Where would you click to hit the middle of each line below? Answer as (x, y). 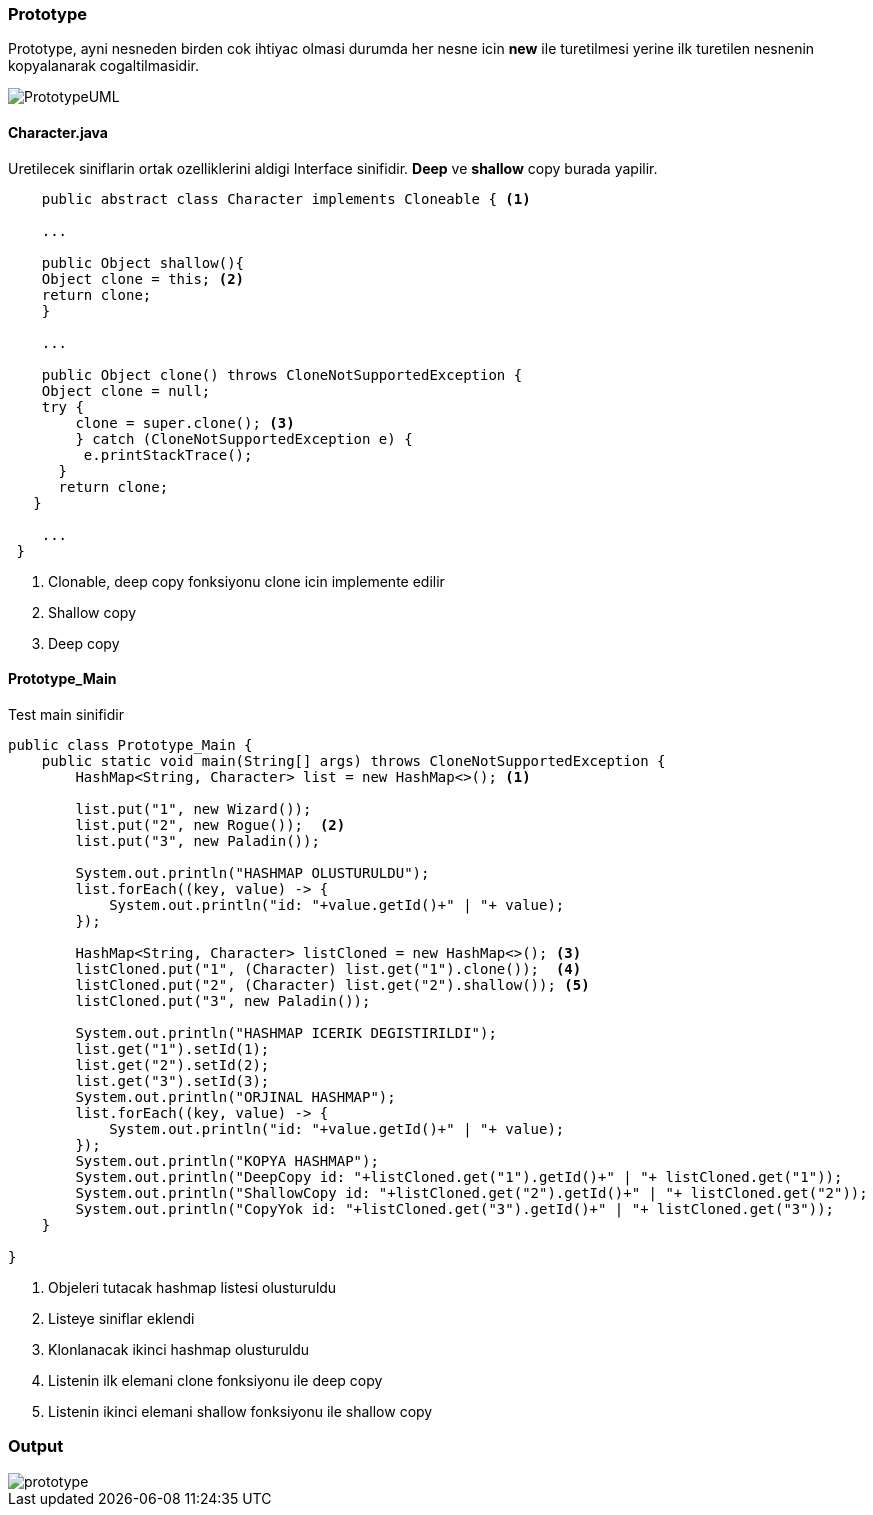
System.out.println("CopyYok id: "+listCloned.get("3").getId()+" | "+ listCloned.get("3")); (455, 1208)
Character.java (58, 132)
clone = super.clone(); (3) (185, 422)
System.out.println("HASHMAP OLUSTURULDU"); (252, 872)
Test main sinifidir (66, 714)
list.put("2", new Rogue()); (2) (210, 824)
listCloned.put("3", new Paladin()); (223, 1000)
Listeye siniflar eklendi (121, 1318)
